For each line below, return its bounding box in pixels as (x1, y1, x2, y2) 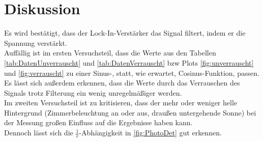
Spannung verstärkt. (4, 37, 67, 48)
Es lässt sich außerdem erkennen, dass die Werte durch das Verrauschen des (4, 77, 240, 88)
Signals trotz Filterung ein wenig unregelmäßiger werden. (4, 87, 182, 98)
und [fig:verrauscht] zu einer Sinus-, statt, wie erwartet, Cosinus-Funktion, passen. (4, 67, 259, 78)
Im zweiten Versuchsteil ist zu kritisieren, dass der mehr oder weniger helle (4, 97, 238, 108)
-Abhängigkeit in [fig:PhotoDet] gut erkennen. (79, 127, 222, 138)
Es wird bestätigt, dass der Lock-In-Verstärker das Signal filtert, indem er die (4, 27, 246, 38)
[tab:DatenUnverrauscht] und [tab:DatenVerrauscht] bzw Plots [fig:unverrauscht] (4, 57, 254, 68)
